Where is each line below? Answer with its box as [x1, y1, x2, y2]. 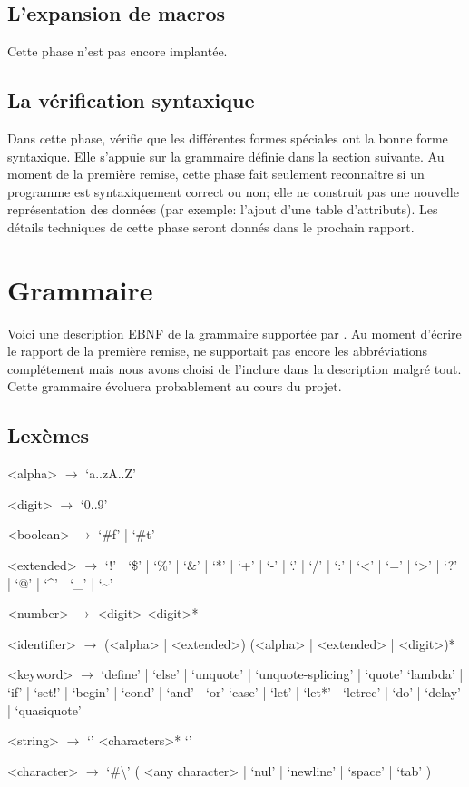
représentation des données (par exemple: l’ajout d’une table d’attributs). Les [7, 200, 438, 219]
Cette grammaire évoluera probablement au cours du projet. [7, 377, 342, 396]
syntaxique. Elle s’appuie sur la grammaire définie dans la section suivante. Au [7, 146, 445, 165]
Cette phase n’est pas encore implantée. [7, 42, 228, 61]
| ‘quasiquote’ [7, 700, 82, 719]
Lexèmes [7, 421, 90, 449]
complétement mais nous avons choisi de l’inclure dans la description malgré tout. [7, 359, 462, 378]
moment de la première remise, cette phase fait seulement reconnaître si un [7, 164, 425, 183]
